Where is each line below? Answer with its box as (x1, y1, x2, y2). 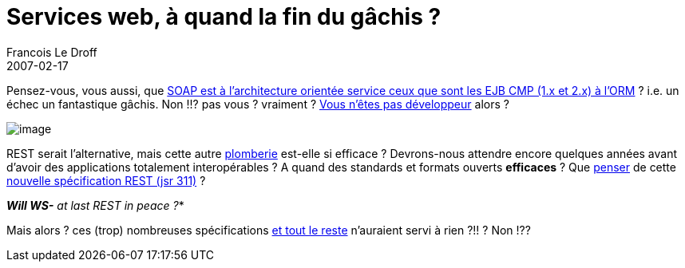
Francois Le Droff (6, 45, 97, 59)
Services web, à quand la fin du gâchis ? (6, 3, 441, 30)
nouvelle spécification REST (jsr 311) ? (6, 173, 206, 187)
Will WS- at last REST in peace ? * (6, 198, 184, 212)
